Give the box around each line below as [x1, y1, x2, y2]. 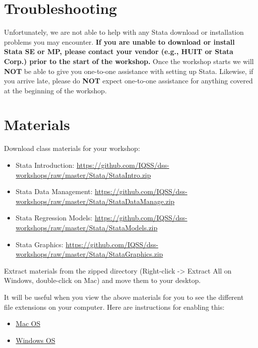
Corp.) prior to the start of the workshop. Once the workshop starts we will [4, 56, 254, 66]
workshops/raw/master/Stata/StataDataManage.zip [15, 196, 175, 206]
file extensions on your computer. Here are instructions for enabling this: [4, 301, 225, 312]
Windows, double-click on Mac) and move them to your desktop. [4, 275, 201, 285]
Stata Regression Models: [15, 212, 93, 223]
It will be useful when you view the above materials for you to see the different [4, 291, 244, 302]
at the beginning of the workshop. [4, 85, 107, 95]
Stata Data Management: [15, 186, 93, 197]
